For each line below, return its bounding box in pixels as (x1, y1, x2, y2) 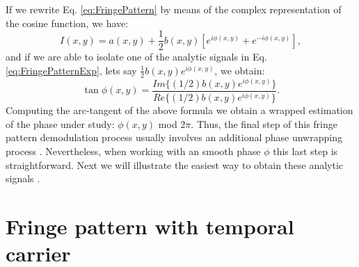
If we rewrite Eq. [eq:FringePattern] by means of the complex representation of (6, 2, 342, 16)
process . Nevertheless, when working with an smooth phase (6, 144, 261, 158)
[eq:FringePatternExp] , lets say (6, 63, 137, 77)
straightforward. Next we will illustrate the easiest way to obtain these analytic (6, 157, 344, 172)
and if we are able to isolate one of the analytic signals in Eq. (6, 49, 267, 64)
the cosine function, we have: (6, 15, 129, 30)
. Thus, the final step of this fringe (191, 116, 337, 131)
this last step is (273, 144, 338, 158)
